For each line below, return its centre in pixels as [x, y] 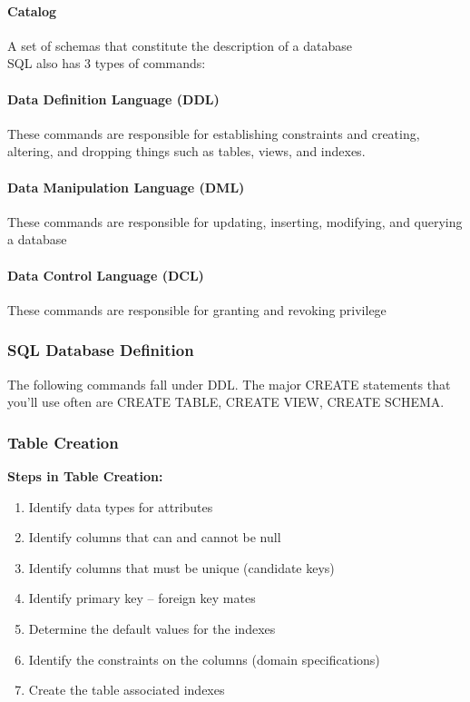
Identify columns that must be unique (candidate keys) [181, 567]
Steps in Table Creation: [85, 475]
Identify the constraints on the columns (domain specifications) [204, 659]
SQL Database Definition [101, 350]
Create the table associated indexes [127, 690]
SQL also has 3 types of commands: [107, 63]
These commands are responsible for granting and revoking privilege [197, 309]
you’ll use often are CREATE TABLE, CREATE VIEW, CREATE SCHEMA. [226, 402]
